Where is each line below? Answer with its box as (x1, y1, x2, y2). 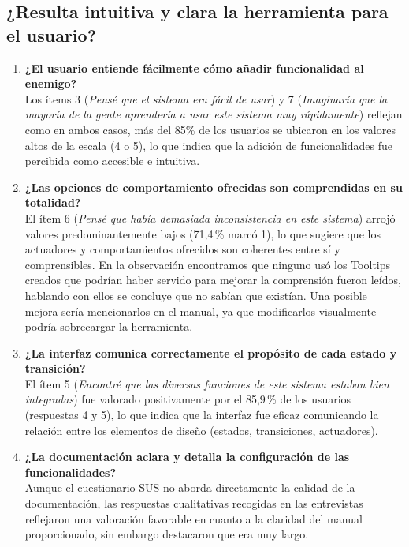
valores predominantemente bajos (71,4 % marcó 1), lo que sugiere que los (24, 225, 381, 242)
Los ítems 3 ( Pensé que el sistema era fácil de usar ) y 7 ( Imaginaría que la (24, 90, 388, 107)
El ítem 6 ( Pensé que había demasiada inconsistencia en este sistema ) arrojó (24, 209, 396, 226)
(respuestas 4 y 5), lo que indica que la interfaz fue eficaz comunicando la (24, 407, 379, 423)
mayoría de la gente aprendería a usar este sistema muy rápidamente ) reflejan (24, 106, 403, 122)
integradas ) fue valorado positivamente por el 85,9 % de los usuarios (24, 391, 351, 407)
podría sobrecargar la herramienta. (24, 318, 193, 335)
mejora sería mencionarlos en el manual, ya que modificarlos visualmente (24, 302, 377, 319)
